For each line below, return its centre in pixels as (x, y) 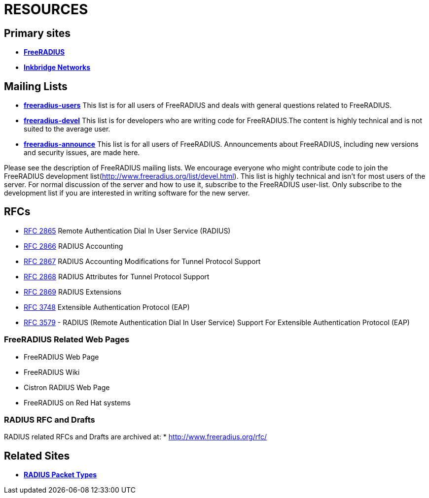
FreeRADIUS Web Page (61, 357)
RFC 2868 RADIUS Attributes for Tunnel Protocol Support (117, 276)
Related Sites (37, 456)
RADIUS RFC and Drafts (50, 419)
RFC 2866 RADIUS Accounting (73, 246)
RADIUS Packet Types (60, 475)
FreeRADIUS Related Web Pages (67, 340)
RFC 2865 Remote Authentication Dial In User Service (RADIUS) (127, 231)
